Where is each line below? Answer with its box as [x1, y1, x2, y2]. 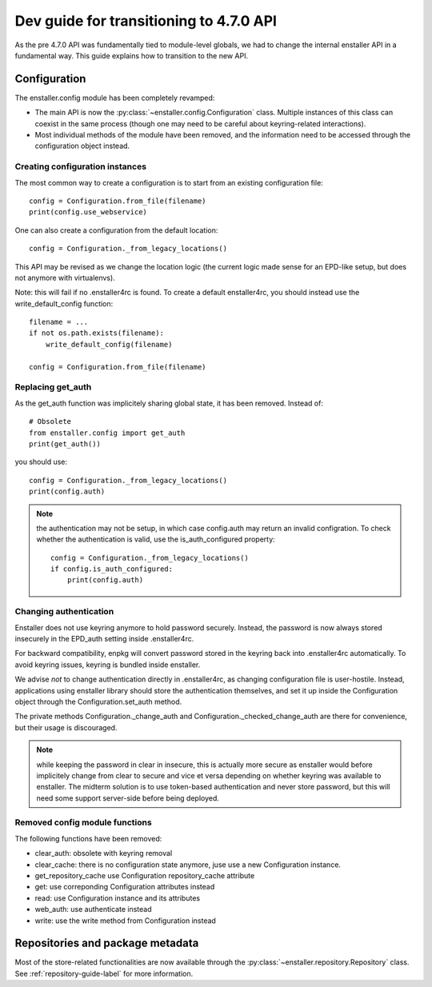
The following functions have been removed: [14, 833, 162, 843]
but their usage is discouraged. [14, 722, 118, 732]
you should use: [14, 457, 68, 467]
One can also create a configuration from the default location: [14, 225, 218, 235]
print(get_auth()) [29, 439, 102, 448]
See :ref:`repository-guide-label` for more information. [14, 969, 194, 978]
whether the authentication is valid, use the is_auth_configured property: [36, 534, 275, 544]
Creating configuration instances [14, 161, 147, 172]
